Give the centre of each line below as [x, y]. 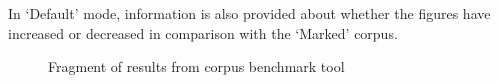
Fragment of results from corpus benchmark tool [196, 66]
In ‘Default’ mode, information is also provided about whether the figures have [249, 13]
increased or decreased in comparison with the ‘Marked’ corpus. [203, 32]
